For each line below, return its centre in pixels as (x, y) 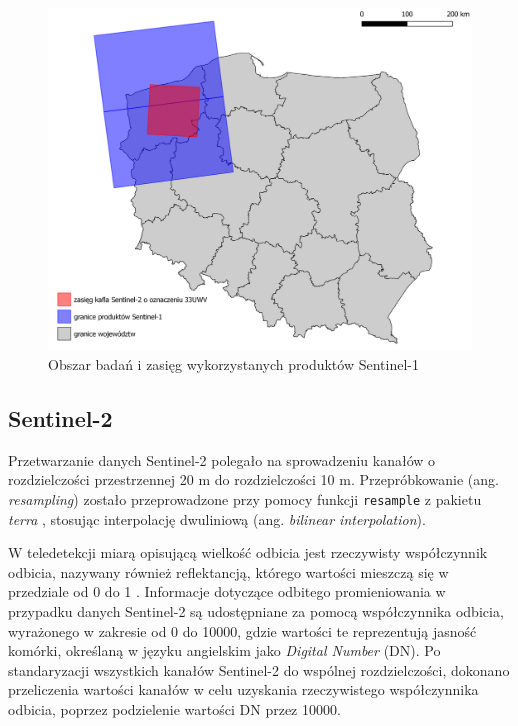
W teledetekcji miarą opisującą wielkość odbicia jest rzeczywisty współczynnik (248, 552)
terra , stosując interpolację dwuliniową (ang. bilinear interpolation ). (217, 518)
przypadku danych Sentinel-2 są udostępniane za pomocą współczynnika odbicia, (256, 611)
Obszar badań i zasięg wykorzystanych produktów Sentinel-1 (233, 364)
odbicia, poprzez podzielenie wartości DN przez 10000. (174, 709)
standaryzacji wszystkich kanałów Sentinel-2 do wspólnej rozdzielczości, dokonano (259, 669)
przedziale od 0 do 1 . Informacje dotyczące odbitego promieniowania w (227, 591)
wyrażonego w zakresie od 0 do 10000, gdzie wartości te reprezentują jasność (242, 630)
